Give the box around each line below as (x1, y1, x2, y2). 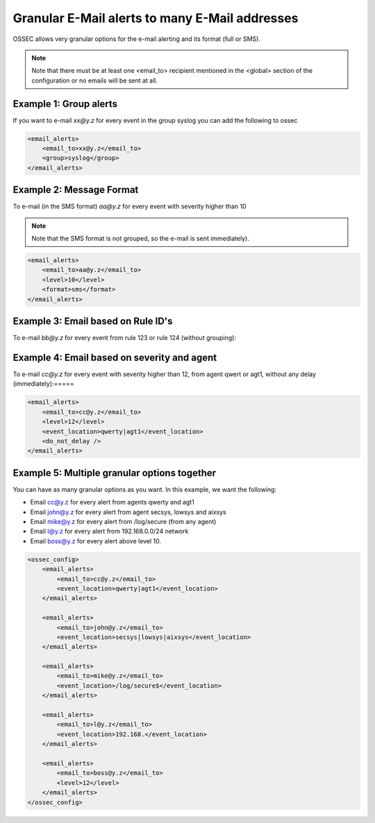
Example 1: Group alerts (12, 98, 118, 110)
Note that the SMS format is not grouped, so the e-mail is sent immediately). (31, 235, 250, 243)
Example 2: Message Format (12, 184, 139, 196)
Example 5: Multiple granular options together (12, 467, 217, 479)
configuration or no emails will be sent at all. (31, 76, 158, 85)
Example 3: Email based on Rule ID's (12, 316, 173, 328)
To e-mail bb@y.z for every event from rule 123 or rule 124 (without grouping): (12, 334, 236, 342)
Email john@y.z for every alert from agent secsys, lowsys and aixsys (30, 507, 226, 516)
